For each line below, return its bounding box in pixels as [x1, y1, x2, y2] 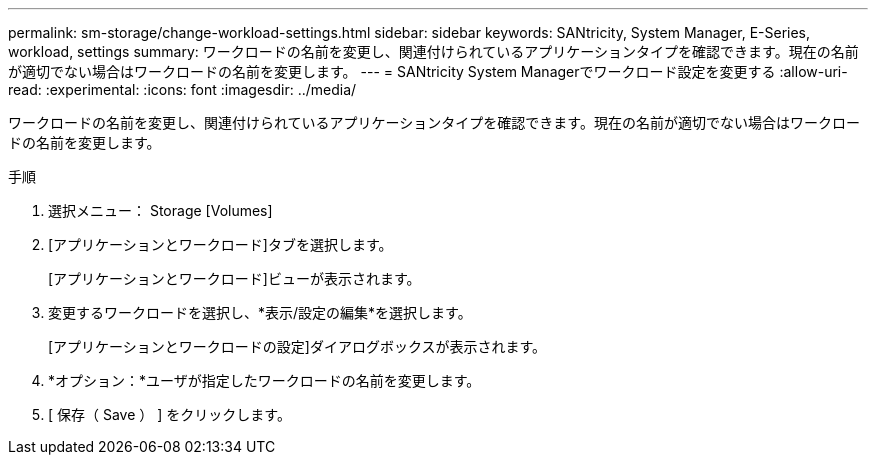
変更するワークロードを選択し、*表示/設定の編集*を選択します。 [48, 304, 472, 321]
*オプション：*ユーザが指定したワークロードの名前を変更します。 [48, 372, 481, 389]
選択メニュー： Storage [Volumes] [48, 202, 273, 219]
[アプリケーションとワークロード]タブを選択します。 [48, 236, 393, 253]
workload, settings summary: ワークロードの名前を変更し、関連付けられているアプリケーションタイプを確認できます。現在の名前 [8, 43, 859, 60]
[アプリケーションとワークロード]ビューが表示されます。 [48, 270, 421, 287]
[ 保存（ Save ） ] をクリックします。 [48, 406, 291, 423]
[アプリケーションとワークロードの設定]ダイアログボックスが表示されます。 [48, 338, 547, 355]
